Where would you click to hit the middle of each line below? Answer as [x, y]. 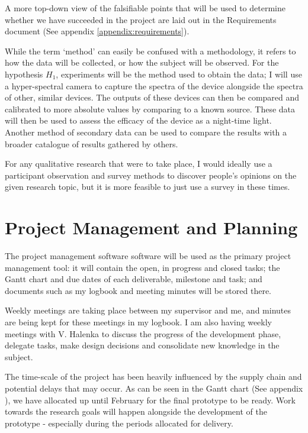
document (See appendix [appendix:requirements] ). [97, 31]
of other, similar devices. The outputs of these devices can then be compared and [152, 97]
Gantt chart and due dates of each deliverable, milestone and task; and [134, 279]
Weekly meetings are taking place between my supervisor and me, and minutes [148, 310]
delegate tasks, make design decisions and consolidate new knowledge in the [142, 345]
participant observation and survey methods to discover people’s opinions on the [151, 175]
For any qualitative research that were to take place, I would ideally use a [139, 164]
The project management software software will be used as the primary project [148, 256]
